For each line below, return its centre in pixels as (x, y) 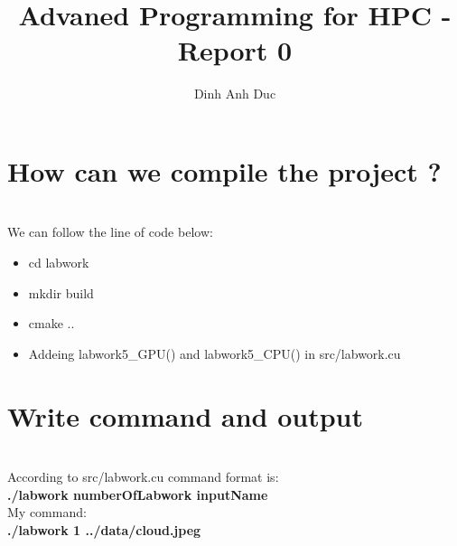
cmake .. (51, 323)
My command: (47, 512)
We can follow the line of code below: (110, 232)
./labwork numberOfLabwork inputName (138, 494)
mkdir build (61, 292)
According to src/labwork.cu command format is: (143, 477)
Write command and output (185, 415)
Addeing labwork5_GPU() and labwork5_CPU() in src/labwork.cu (215, 353)
